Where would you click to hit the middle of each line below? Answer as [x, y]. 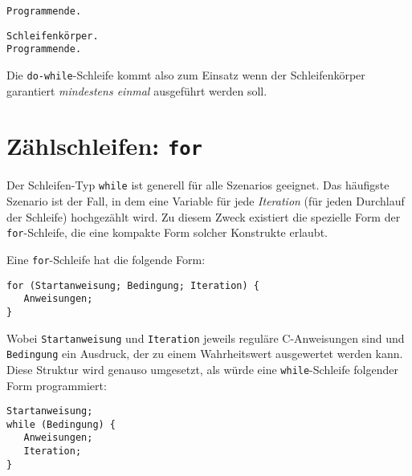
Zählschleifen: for [104, 146]
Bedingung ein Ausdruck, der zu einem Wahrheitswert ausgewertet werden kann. [205, 354]
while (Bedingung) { [61, 424]
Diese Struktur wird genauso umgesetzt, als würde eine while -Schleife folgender [202, 369]
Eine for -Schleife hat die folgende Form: [106, 259]
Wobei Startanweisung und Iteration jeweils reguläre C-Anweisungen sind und [206, 338]
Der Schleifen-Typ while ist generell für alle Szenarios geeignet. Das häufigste [198, 185]
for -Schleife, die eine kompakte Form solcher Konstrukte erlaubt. [167, 232]
